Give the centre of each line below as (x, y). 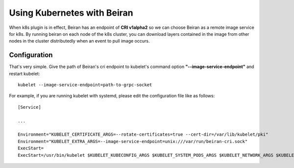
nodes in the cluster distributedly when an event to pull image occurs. (79, 41)
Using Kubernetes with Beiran (71, 13)
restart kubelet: (24, 73)
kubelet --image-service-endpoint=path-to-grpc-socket (85, 85)
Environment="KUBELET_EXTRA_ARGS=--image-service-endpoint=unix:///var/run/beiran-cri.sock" (133, 141)
